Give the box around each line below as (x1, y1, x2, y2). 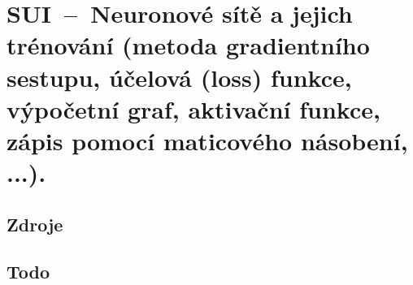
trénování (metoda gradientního (7, 28, 370, 62)
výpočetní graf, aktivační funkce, (7, 92, 380, 125)
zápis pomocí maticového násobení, (7, 123, 408, 157)
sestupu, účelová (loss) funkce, (7, 60, 352, 93)
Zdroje (7, 211, 63, 236)
